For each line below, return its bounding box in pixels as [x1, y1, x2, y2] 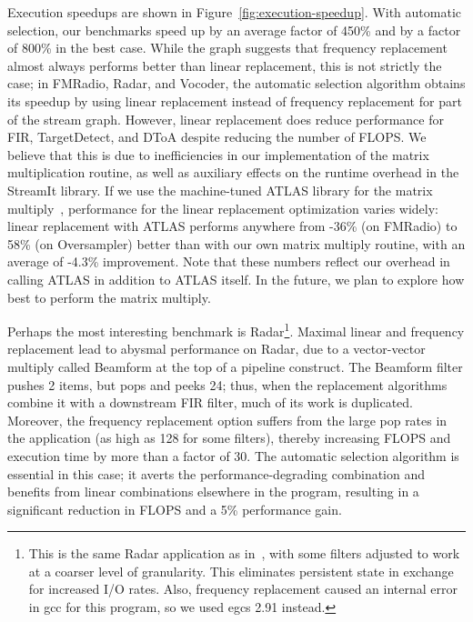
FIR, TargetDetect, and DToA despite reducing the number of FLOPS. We [7, 127, 427, 146]
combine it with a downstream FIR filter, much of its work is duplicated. [7, 393, 413, 412]
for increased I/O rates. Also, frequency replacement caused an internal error [28, 579, 458, 598]
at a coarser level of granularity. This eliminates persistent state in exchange [28, 561, 454, 580]
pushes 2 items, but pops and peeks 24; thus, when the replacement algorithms [7, 375, 448, 394]
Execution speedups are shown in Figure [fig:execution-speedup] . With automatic [7, 3, 462, 21]
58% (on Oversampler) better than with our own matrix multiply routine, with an [7, 234, 466, 253]
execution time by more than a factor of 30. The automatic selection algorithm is [7, 446, 459, 465]
